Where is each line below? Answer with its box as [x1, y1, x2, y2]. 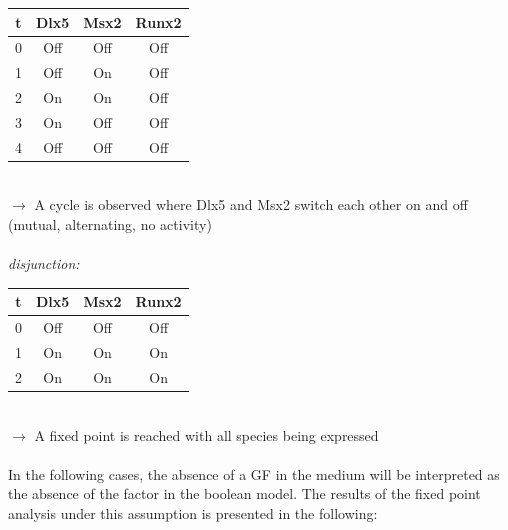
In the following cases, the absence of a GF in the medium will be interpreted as [8, 463, 500, 484]
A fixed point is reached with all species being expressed [34, 424, 379, 445]
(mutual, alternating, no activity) [8, 214, 212, 234]
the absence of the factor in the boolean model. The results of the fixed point [8, 483, 481, 504]
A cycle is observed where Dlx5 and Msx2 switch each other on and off [34, 194, 468, 215]
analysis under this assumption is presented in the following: [8, 502, 378, 523]
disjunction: [8, 253, 80, 274]
